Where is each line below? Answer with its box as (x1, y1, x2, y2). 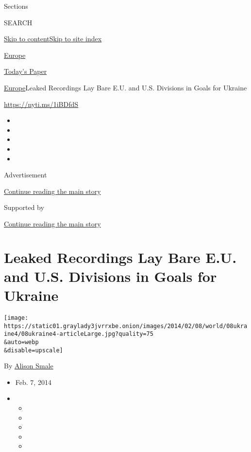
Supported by (4, 202, 44, 212)
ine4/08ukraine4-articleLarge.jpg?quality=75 (4, 330, 153, 338)
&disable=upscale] (4, 347, 63, 354)
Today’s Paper (4, 66, 47, 76)
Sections (4, 1, 28, 11)
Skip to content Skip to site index (4, 34, 102, 44)
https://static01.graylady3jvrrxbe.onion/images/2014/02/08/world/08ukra (4, 322, 248, 330)
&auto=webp (4, 338, 39, 346)
